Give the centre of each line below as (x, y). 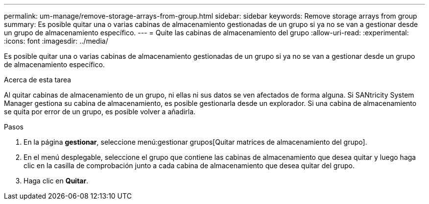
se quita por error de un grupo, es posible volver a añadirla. (100, 112)
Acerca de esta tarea (38, 80)
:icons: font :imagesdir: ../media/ (56, 41)
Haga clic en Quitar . (56, 181)
